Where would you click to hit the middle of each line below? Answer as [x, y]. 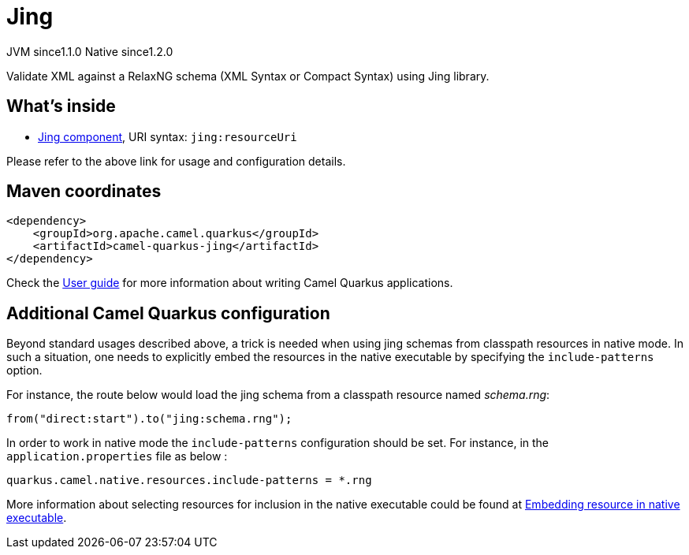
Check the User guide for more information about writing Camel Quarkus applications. [230, 283]
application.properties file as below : [117, 456]
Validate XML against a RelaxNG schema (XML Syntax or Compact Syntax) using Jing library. [248, 76]
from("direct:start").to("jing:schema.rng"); [149, 419]
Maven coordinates [84, 192]
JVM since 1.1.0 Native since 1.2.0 [90, 51]
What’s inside [61, 106]
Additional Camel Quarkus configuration [168, 313]
